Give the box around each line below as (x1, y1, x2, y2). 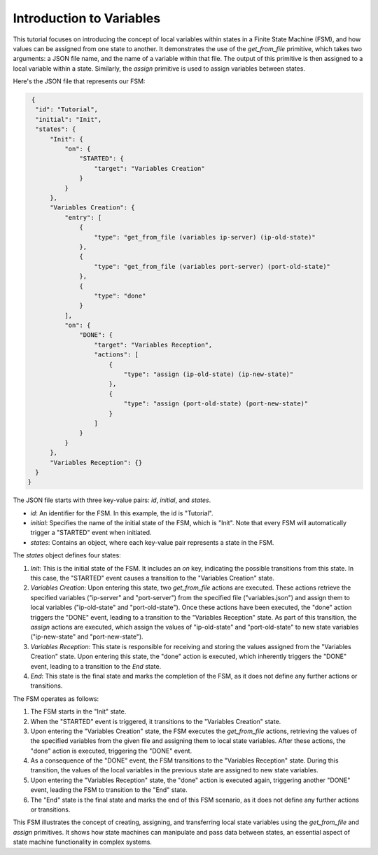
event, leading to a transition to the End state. (30, 662, 162, 670)
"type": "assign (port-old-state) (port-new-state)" (123, 400, 309, 408)
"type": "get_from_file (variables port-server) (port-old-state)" (94, 263, 330, 270)
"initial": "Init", (35, 116, 102, 123)
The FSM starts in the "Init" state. (30, 707, 127, 716)
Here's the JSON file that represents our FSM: (13, 77, 146, 85)
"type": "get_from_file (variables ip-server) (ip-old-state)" (94, 233, 316, 241)
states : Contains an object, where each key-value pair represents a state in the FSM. (30, 538, 274, 546)
